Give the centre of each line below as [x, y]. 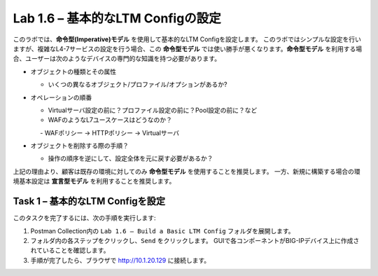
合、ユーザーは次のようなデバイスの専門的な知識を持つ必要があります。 [117, 59]
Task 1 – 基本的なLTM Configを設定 [89, 201]
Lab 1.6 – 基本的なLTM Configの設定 [117, 18]
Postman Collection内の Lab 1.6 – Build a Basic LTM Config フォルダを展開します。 [162, 230]
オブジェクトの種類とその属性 [73, 71]
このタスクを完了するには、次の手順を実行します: [85, 218]
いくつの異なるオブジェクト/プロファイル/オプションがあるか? [138, 85]
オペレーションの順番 [61, 97]
